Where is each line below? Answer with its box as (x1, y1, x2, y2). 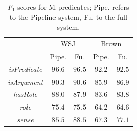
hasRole (13, 89, 37, 99)
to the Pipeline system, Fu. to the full (9, 11, 127, 22)
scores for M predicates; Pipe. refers (17, 2, 129, 12)
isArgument (8, 76, 43, 87)
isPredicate (8, 63, 42, 74)
